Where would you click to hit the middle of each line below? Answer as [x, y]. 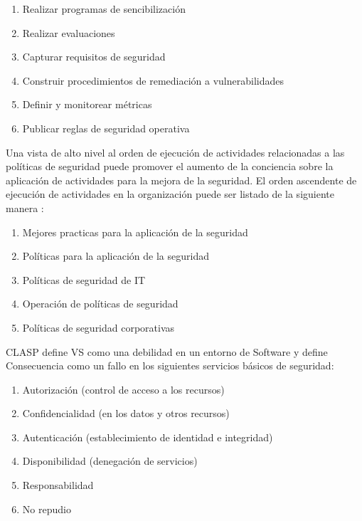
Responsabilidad [58, 485]
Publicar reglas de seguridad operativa [106, 128]
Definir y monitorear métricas [87, 104]
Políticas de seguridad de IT [84, 279]
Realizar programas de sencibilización [104, 9]
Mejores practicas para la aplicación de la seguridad [135, 232]
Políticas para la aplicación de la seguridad [116, 256]
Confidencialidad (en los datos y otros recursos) [126, 413]
